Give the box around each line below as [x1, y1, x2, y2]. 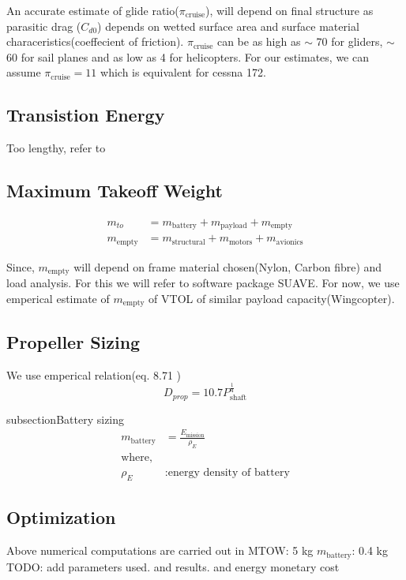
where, [121, 452, 152, 464]
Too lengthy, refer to [6, 140, 106, 156]
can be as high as [216, 33, 301, 50]
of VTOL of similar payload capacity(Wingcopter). [148, 290, 395, 306]
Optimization [6, 505, 116, 529]
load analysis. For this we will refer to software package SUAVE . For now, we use [6, 275, 400, 291]
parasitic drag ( [6, 17, 81, 34]
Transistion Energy [6, 103, 165, 127]
